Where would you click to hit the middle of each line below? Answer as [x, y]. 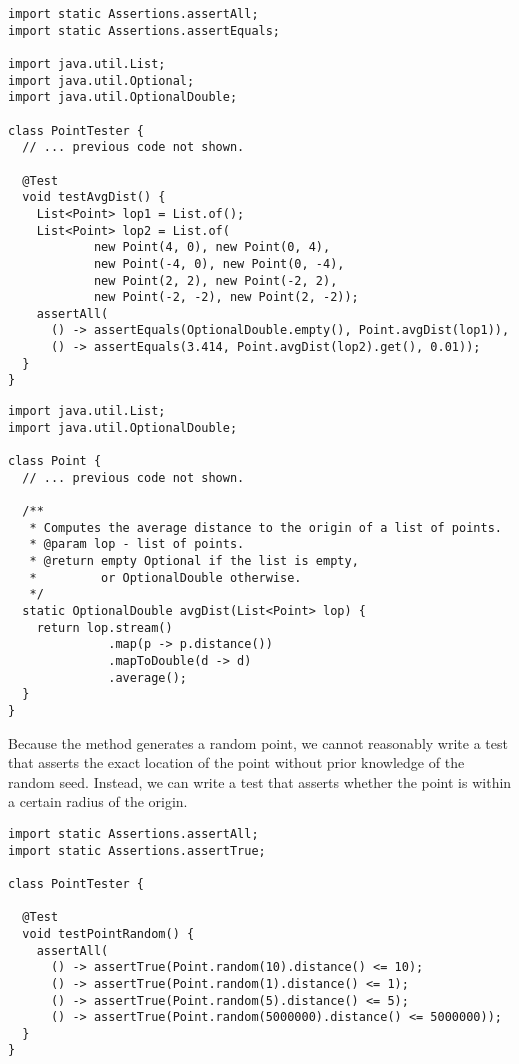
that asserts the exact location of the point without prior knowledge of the [236, 762]
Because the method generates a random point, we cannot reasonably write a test [258, 742]
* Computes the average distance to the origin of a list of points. [265, 527]
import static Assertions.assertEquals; [144, 30]
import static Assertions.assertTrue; [137, 850]
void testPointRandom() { [108, 933]
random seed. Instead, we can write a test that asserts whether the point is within [260, 781]
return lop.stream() [104, 627]
